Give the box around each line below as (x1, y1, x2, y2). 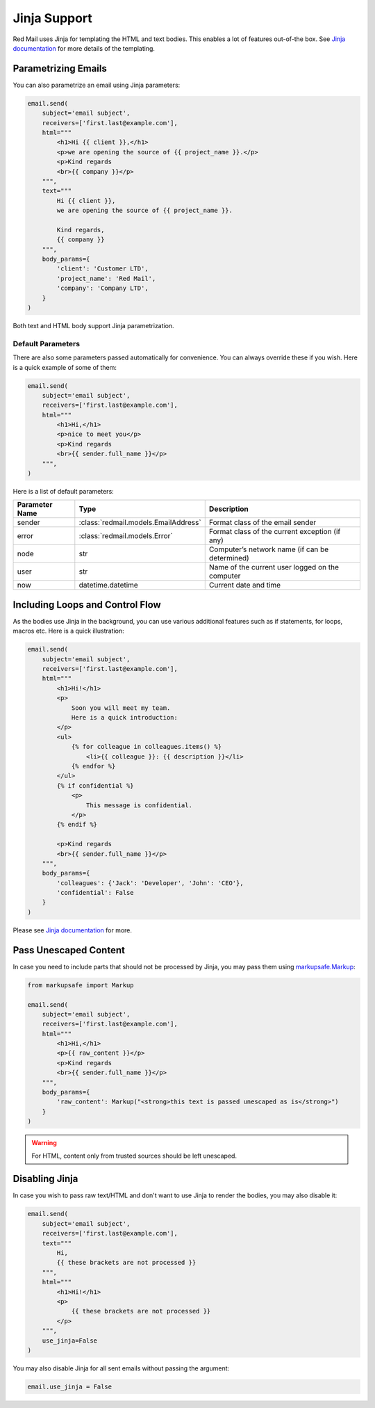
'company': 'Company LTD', (56, 284, 149, 292)
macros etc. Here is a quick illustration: (12, 626, 124, 636)
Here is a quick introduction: (71, 713, 178, 722)
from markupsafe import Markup (27, 981, 135, 989)
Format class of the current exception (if (208, 527, 341, 537)
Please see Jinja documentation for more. (12, 925, 132, 934)
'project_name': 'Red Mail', (56, 275, 156, 282)
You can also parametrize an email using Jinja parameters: (12, 81, 181, 89)
